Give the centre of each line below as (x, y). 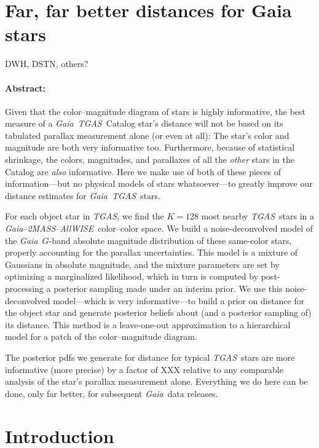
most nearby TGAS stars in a (258, 216)
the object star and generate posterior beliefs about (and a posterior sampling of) (158, 312)
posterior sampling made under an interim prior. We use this (168, 289)
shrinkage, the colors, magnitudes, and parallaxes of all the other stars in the (150, 159)
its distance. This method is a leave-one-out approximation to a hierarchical (148, 324)
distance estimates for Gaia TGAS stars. (83, 195)
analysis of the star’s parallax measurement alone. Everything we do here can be (156, 381)
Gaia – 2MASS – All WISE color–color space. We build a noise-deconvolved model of (159, 228)
